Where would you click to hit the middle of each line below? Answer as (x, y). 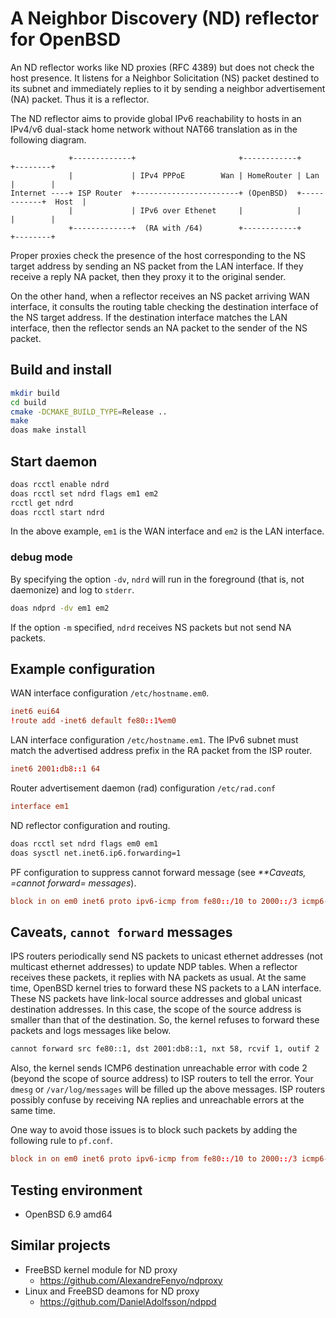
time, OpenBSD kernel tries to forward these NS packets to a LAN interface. (166, 988)
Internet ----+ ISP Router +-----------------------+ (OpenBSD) (149, 193)
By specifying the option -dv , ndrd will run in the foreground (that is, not (157, 579)
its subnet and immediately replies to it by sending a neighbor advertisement (168, 88)
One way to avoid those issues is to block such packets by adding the (154, 1130)
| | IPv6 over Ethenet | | (185, 210)
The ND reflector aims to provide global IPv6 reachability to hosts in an (156, 118)
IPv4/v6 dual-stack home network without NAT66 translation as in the (154, 129)
